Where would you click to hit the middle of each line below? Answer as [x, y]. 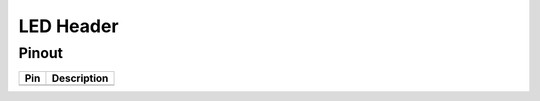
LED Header [68, 26]
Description [80, 78]
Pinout [41, 53]
